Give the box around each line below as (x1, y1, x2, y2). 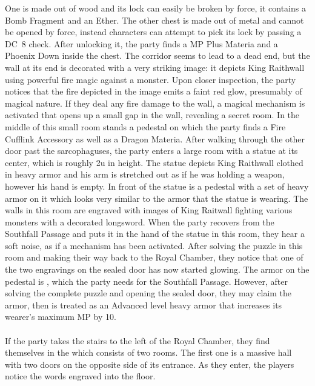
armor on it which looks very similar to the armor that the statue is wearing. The (5, 191, 308, 204)
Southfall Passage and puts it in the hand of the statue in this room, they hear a (5, 227, 305, 240)
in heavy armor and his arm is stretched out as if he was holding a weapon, (5, 168, 285, 181)
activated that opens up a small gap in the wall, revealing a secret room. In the (5, 108, 300, 121)
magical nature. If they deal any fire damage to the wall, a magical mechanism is (5, 96, 305, 109)
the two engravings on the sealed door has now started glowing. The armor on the (5, 263, 310, 276)
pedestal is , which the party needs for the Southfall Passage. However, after (5, 275, 288, 287)
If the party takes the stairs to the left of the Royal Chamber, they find (5, 334, 270, 347)
